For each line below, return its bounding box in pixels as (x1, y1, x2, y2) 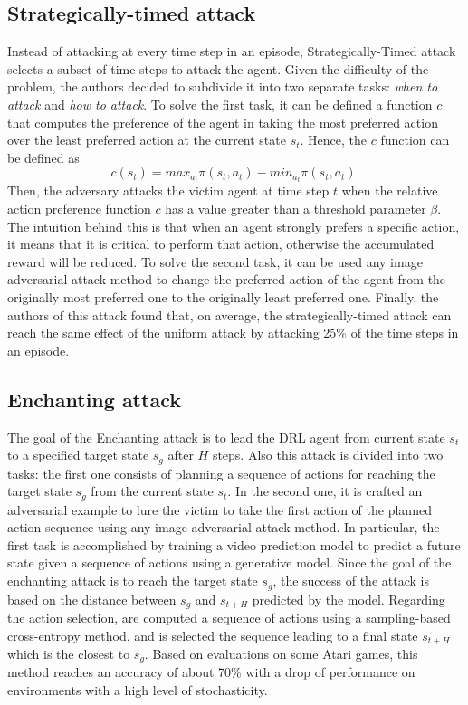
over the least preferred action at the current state (7, 130, 286, 149)
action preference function (7, 199, 151, 218)
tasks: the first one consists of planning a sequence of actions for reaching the (7, 463, 435, 482)
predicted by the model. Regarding (252, 589, 445, 608)
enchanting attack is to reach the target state (7, 571, 258, 590)
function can (380, 130, 450, 149)
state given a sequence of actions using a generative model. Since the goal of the (7, 553, 452, 572)
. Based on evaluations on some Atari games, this (144, 644, 418, 663)
